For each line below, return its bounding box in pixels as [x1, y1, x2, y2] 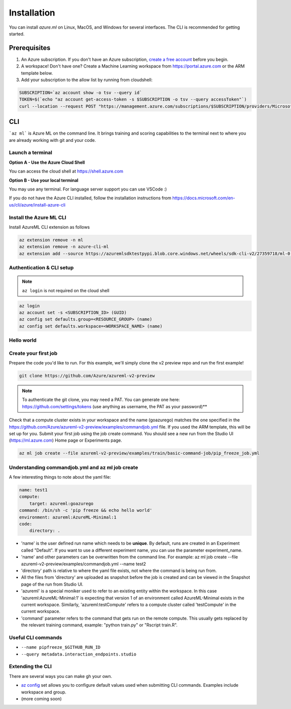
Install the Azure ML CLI [9, 214, 66, 221]
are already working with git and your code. [9, 137, 97, 143]
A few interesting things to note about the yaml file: [9, 474, 111, 480]
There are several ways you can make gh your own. [9, 673, 113, 679]
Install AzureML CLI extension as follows [9, 224, 90, 230]
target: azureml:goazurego [29, 501, 94, 506]
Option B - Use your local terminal [9, 177, 79, 183]
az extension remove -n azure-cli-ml [19, 244, 109, 250]
